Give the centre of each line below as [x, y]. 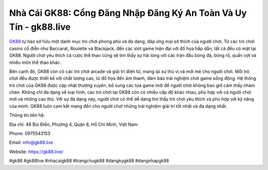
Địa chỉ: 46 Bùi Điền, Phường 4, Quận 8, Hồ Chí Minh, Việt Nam [73, 124]
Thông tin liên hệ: [27, 115]
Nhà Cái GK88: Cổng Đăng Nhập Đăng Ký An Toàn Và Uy [128, 13]
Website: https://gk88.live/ [36, 152]
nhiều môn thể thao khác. [35, 62]
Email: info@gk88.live [31, 142]
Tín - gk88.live [40, 27]
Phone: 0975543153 [30, 133]
